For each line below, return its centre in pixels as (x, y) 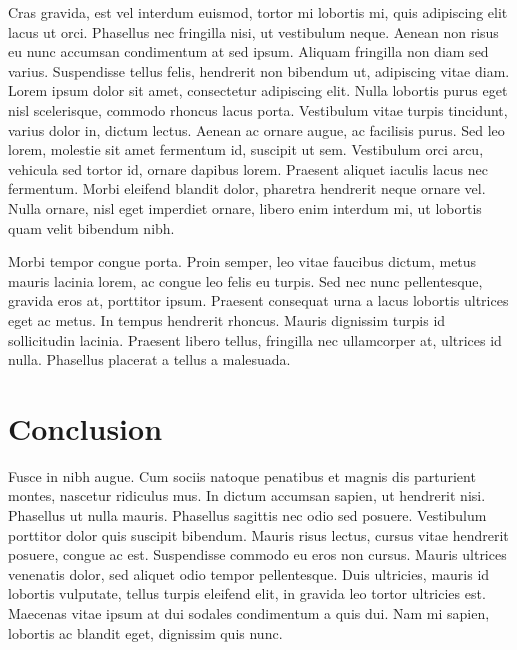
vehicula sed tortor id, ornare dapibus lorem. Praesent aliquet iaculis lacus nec (248, 168)
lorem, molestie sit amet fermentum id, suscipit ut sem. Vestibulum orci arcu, (246, 149)
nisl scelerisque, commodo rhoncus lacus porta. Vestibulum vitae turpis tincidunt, (258, 109)
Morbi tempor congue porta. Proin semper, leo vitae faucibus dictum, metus (242, 261)
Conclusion (85, 427)
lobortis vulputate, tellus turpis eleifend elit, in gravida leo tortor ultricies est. (247, 593)
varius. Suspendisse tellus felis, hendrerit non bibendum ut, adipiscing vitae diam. (259, 70)
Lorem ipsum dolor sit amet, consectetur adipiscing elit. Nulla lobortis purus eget (258, 90)
